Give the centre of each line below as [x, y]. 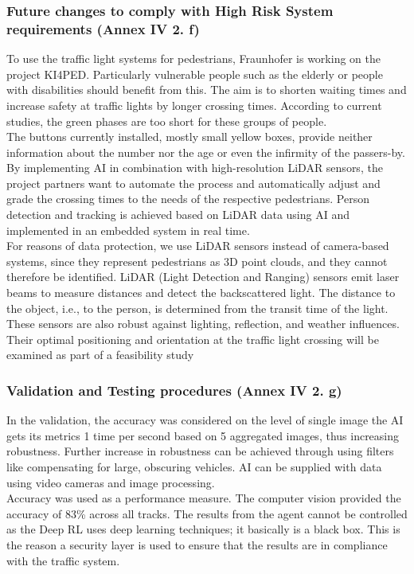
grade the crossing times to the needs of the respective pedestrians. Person [188, 199]
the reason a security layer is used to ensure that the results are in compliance [197, 544]
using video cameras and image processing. [111, 482]
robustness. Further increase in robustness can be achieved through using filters [200, 451]
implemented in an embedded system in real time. [128, 230]
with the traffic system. [63, 560]
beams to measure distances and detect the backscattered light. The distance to [201, 293]
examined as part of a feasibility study [100, 355]
